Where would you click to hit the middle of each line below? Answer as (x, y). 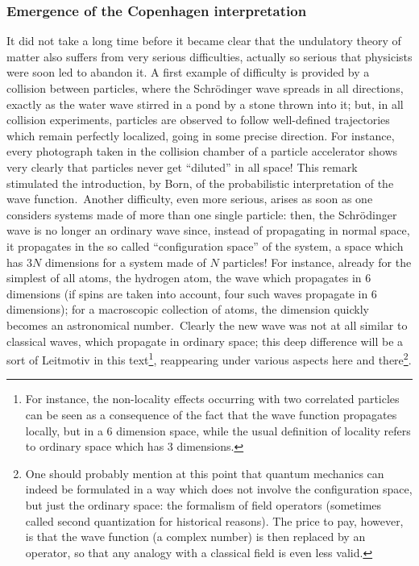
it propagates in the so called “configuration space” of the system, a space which (205, 246)
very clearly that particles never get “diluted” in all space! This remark (182, 166)
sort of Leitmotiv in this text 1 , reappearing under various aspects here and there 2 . (209, 358)
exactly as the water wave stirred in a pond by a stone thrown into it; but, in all (205, 104)
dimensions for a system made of (125, 262)
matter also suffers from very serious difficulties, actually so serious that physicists (209, 56)
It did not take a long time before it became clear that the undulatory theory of (204, 41)
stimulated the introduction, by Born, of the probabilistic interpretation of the (200, 183)
